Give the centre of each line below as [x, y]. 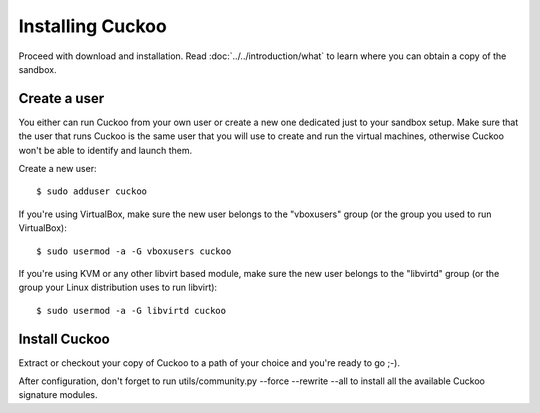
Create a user [61, 98]
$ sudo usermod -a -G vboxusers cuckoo [134, 251]
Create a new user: [57, 169]
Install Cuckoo [64, 338]
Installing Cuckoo [92, 26]
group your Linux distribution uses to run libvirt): [118, 287]
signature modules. [58, 395]
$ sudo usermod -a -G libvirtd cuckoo [131, 310]
